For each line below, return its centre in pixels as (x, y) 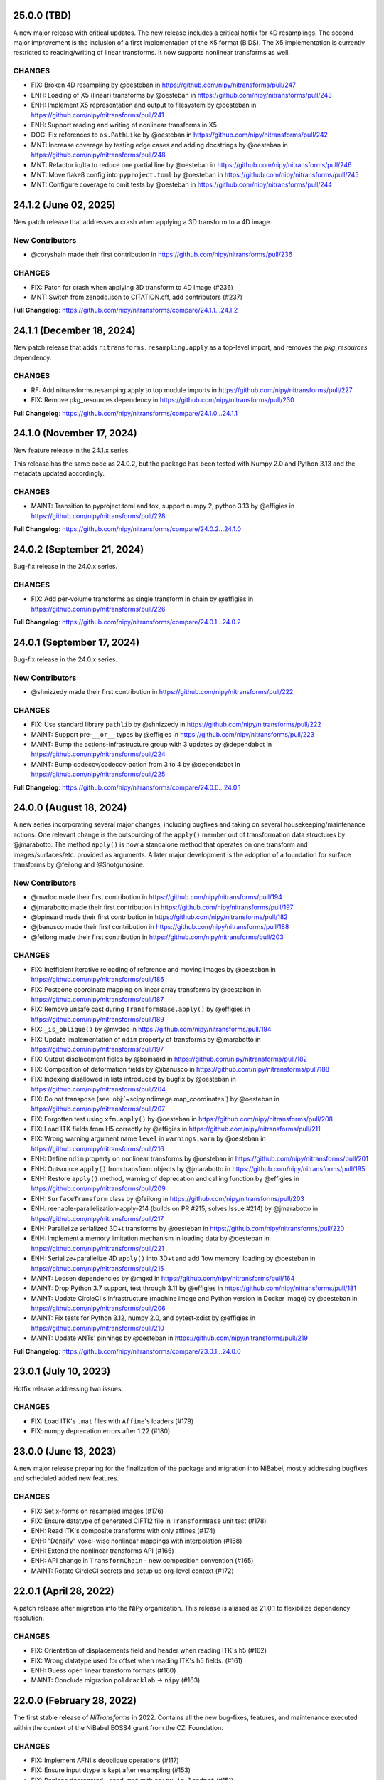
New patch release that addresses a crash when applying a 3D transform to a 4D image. (142, 222)
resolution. (29, 1618)
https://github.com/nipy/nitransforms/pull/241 (97, 115)
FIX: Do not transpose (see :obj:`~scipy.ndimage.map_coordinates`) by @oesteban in (155, 1099)
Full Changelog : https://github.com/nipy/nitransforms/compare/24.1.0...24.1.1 (126, 413)
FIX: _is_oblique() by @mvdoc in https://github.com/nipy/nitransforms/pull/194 (151, 1030)
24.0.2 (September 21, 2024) (79, 549)
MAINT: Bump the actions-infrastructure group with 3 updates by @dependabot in (151, 744)
